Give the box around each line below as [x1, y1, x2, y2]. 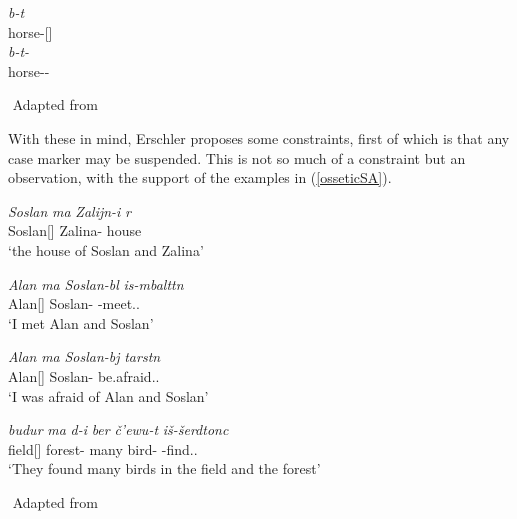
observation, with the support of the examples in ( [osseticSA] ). [8, 167, 392, 188]
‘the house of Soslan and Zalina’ [8, 239, 204, 260]
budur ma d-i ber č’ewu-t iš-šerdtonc [8, 419, 229, 440]
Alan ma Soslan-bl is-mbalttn [8, 273, 184, 294]
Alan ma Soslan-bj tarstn [8, 346, 161, 367]
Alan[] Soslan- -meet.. [8, 293, 140, 314]
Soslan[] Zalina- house [8, 220, 142, 241]
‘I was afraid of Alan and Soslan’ [8, 385, 209, 406]
